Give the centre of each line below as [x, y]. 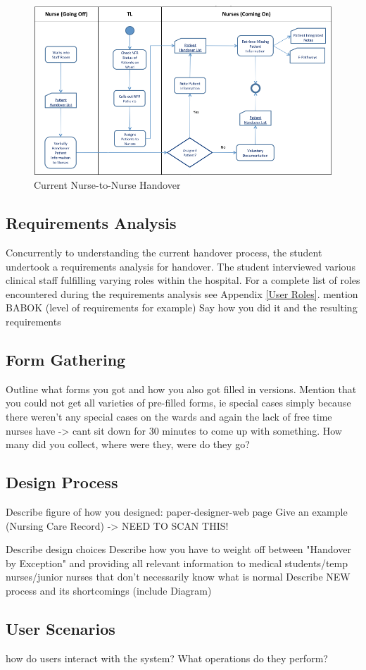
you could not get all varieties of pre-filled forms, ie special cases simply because [178, 403]
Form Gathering [66, 360]
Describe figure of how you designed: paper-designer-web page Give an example [177, 512]
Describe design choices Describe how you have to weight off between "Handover [178, 549]
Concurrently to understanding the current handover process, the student [164, 253]
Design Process [62, 482]
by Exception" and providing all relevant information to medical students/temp [177, 563]
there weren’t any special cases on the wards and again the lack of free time [169, 417]
